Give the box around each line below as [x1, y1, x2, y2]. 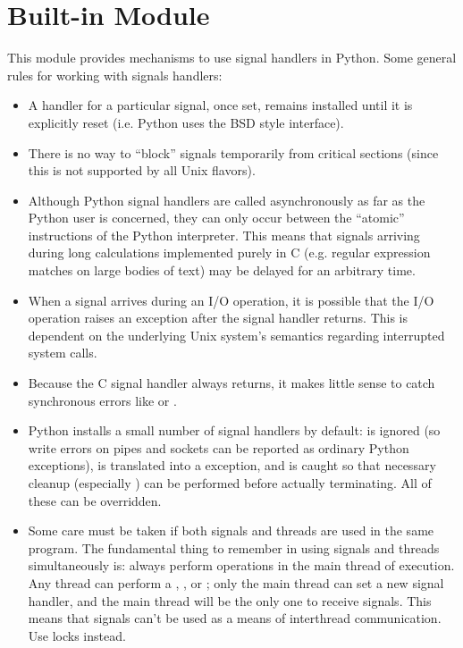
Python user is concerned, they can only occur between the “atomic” [28, 208, 405, 227]
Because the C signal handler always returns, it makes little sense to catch [28, 374, 435, 392]
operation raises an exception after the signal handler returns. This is [28, 308, 408, 327]
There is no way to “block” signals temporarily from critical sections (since [28, 143, 439, 162]
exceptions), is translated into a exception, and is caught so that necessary [28, 456, 436, 475]
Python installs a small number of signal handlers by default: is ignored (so [28, 421, 441, 440]
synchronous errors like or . [28, 391, 177, 409]
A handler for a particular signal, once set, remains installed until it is [28, 96, 413, 114]
